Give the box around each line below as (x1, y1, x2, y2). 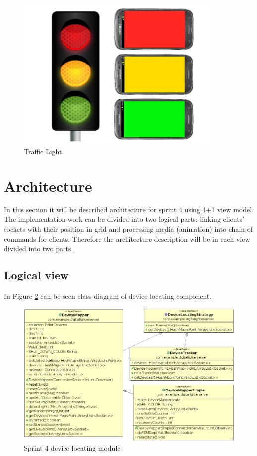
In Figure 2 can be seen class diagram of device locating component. (4, 290, 212, 301)
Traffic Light (24, 146, 62, 157)
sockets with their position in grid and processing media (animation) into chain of (4, 223, 253, 234)
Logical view (4, 267, 69, 283)
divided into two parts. (4, 243, 73, 254)
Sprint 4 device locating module (24, 442, 121, 453)
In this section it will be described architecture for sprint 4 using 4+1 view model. (4, 204, 254, 214)
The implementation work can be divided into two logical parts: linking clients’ (4, 214, 245, 224)
